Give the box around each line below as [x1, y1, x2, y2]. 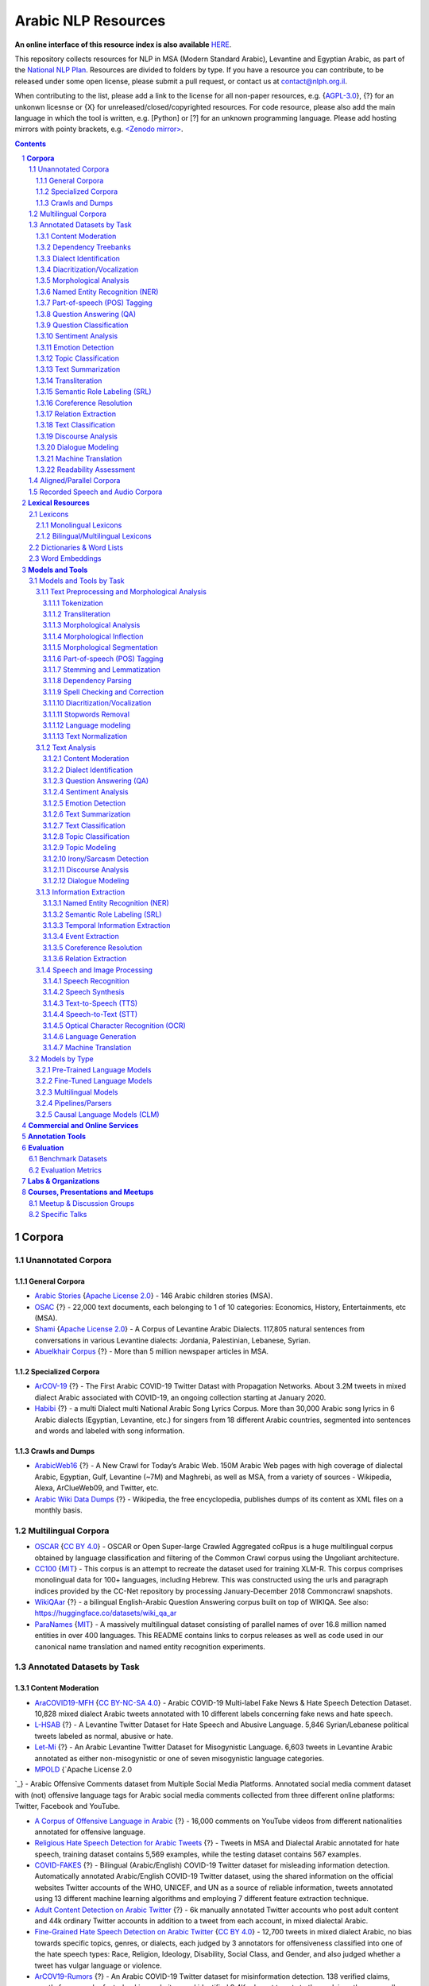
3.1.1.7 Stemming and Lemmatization [42, 665, 160, 674]
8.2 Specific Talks [29, 1210, 87, 1219]
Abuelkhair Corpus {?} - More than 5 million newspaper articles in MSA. [34, 1347, 269, 1356]
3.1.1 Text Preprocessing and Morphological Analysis [36, 587, 207, 597]
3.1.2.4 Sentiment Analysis [42, 787, 129, 797]
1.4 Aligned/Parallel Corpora [29, 476, 121, 485]
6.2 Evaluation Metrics [29, 1165, 102, 1175]
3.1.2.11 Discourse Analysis [42, 865, 129, 875]
